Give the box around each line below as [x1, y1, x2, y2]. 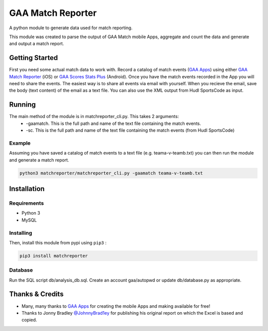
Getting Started [9, 54, 58, 62]
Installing [9, 229, 32, 236]
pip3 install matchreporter [19, 253, 88, 259]
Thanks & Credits [9, 290, 64, 298]
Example [9, 139, 31, 146]
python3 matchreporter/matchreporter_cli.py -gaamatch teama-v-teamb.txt [19, 170, 203, 176]
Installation [9, 185, 45, 193]
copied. [21, 317, 37, 323]
